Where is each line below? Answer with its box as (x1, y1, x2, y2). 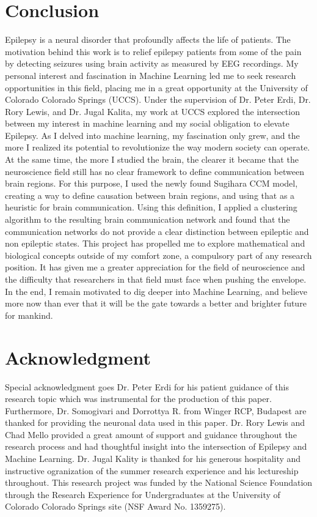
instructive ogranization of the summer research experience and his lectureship (5, 464, 299, 477)
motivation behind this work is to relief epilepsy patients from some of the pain (5, 45, 302, 58)
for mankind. (5, 308, 53, 321)
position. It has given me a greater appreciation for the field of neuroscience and (5, 261, 305, 273)
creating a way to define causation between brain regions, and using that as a (5, 188, 295, 201)
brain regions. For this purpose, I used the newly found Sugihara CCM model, (5, 177, 298, 190)
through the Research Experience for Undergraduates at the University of (5, 488, 280, 500)
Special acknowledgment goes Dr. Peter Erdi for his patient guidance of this (5, 380, 289, 393)
